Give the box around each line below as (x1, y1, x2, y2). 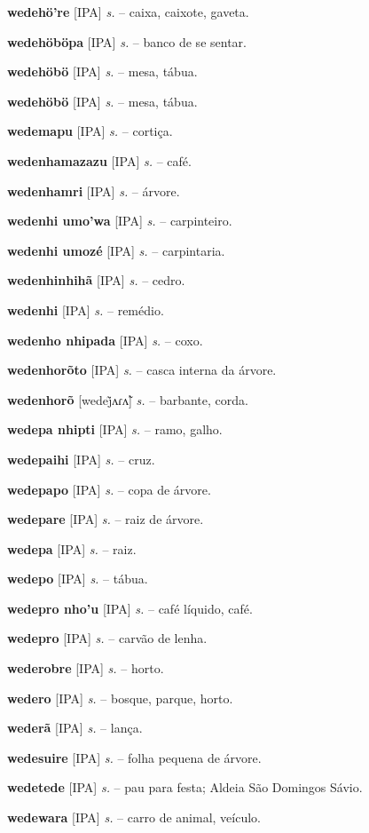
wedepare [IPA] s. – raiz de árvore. (7, 510, 204, 528)
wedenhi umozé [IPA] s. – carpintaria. (7, 241, 225, 259)
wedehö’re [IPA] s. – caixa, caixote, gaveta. (7, 3, 249, 20)
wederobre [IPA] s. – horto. (7, 659, 164, 678)
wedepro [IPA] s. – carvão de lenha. (7, 629, 208, 647)
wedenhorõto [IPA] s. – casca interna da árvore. (7, 361, 277, 379)
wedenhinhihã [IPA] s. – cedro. (7, 271, 185, 290)
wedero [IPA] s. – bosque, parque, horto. (7, 688, 233, 707)
